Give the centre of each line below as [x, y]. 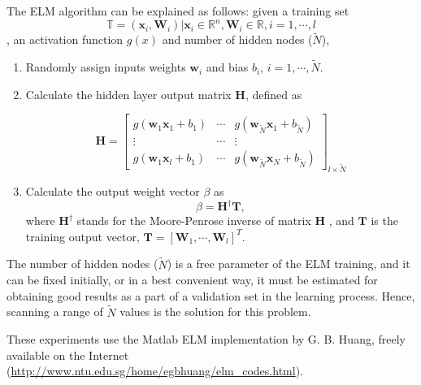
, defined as [273, 94]
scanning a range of [55, 311]
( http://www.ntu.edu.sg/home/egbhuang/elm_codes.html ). [155, 371]
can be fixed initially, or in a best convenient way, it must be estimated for [192, 280]
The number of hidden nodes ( [82, 264]
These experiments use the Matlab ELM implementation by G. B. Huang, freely [206, 339]
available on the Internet [68, 355]
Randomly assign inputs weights [106, 67]
